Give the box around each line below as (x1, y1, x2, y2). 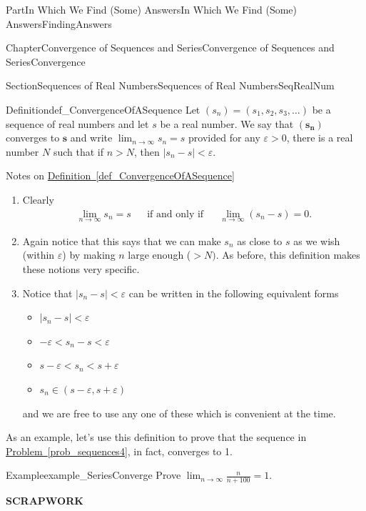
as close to (237, 233, 283, 248)
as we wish (293, 233, 340, 248)
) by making (62, 247, 116, 262)
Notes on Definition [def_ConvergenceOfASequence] (6, 168, 235, 183)
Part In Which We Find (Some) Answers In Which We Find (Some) (6, 2, 298, 16)
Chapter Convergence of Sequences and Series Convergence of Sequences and (6, 40, 335, 55)
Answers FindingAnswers (6, 16, 112, 31)
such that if (53, 144, 103, 159)
